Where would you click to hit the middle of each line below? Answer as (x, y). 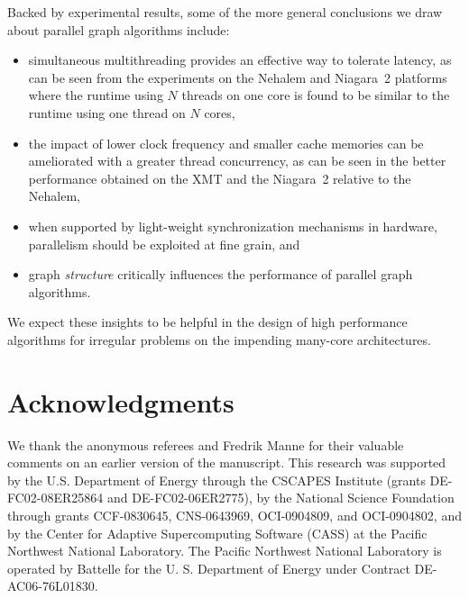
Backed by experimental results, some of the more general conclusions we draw (225, 12)
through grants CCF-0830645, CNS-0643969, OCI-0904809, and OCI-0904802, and (234, 515)
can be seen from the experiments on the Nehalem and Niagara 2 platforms (238, 77)
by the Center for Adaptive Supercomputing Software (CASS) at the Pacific (217, 533)
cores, (220, 112)
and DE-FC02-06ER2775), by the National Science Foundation (281, 498)
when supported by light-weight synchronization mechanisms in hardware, (233, 226)
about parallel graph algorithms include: (119, 29)
